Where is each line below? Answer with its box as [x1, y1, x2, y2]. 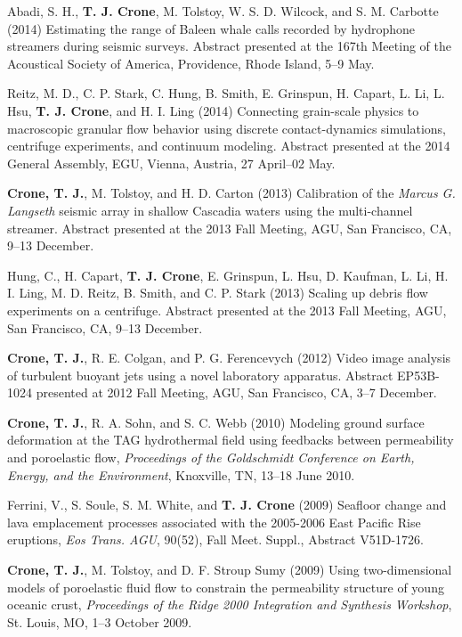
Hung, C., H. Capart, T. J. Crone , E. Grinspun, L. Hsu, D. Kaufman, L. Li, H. [7, 265, 449, 284]
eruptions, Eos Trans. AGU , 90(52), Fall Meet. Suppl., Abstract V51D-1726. [7, 530, 424, 549]
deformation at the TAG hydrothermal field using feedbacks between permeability [7, 430, 454, 449]
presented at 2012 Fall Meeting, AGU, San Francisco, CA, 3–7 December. [36, 383, 437, 402]
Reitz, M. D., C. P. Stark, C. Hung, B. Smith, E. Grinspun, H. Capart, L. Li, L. [7, 84, 445, 102]
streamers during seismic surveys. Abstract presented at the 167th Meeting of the [7, 37, 451, 55]
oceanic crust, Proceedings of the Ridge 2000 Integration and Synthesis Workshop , [7, 595, 452, 614]
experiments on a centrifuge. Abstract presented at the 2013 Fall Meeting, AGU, [7, 300, 447, 319]
